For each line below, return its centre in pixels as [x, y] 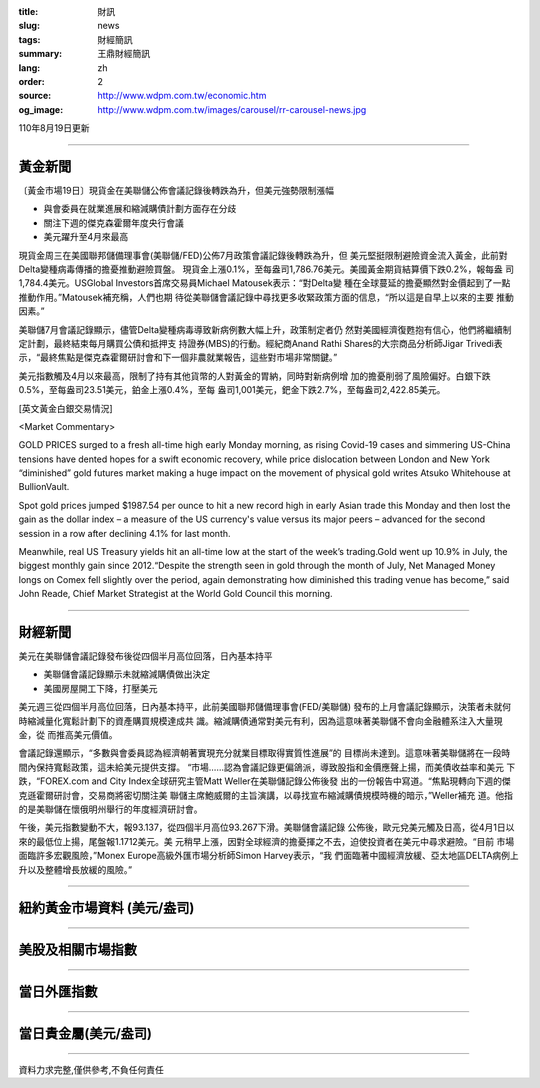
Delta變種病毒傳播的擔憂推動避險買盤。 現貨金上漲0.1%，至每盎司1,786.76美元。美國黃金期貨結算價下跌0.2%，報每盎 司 [266, 269]
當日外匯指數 [58, 991]
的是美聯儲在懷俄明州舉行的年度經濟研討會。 [110, 809]
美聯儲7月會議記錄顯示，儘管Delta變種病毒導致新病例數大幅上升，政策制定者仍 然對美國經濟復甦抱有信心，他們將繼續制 [265, 329]
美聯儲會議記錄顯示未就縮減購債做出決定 [126, 674]
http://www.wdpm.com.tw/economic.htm [182, 96]
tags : [29, 39]
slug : [29, 26]
